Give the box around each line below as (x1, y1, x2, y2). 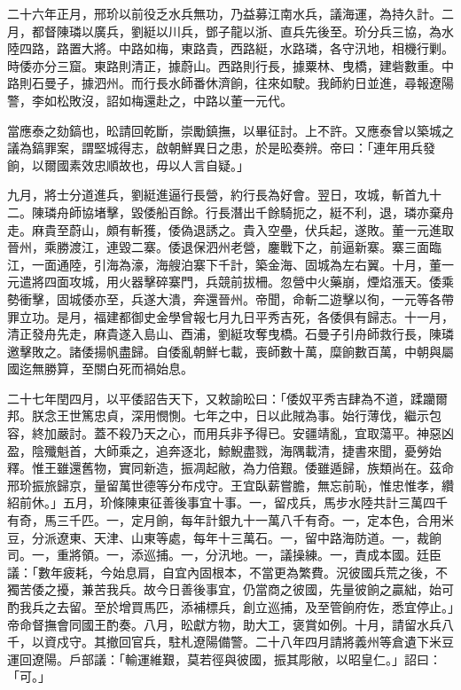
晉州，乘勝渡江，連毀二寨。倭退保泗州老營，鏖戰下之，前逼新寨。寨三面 (7, 238, 429, 256)
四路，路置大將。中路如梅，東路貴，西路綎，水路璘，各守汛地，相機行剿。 (19, 39, 454, 58)
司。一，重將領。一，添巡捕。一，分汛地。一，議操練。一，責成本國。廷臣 (7, 545, 441, 564)
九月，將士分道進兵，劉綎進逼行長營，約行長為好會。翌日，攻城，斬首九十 (7, 185, 441, 204)
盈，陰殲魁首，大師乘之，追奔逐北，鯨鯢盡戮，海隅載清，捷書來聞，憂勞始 (7, 441, 441, 459)
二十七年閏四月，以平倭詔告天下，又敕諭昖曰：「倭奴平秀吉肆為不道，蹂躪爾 (7, 388, 448, 407)
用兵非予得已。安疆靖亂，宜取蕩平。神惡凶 (205, 424, 454, 443)
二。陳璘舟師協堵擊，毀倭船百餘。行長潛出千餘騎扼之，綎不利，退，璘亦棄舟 (7, 202, 454, 221)
